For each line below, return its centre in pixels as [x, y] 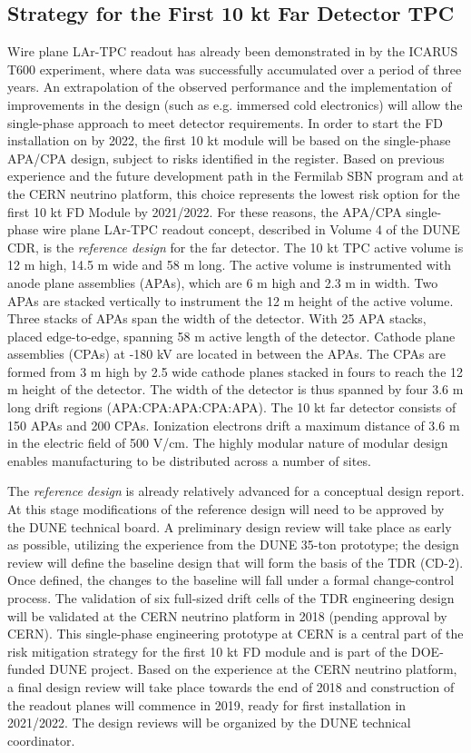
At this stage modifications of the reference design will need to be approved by [226, 509]
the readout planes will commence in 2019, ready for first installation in [207, 704]
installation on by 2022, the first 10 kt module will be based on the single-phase [229, 140]
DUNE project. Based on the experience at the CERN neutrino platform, [253, 669]
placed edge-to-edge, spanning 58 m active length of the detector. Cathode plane [231, 336]
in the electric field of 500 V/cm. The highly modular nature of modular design [228, 443]
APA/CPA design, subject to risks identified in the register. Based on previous [226, 158]
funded [26, 669]
